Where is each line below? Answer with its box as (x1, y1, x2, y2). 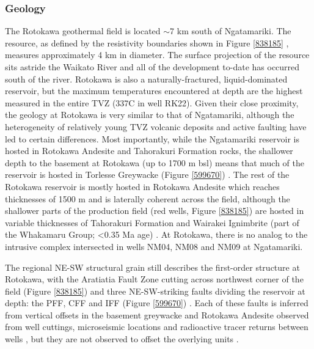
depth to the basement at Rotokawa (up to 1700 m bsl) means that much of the (5, 156, 304, 169)
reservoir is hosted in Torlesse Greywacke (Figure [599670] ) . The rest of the (5, 168, 290, 181)
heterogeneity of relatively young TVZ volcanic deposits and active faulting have (5, 120, 307, 133)
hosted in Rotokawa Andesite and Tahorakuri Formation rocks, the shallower (5, 144, 293, 157)
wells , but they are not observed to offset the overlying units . (5, 332, 239, 345)
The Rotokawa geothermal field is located (5, 24, 161, 37)
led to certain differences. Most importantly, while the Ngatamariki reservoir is (5, 132, 300, 145)
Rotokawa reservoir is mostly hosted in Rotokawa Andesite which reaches (5, 180, 280, 193)
